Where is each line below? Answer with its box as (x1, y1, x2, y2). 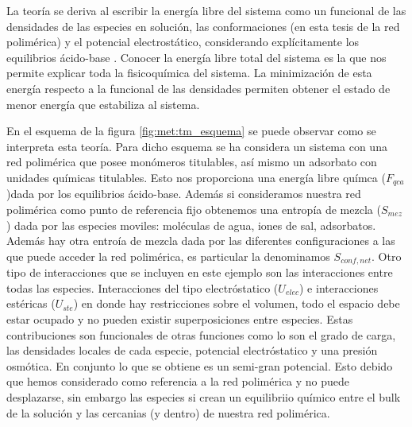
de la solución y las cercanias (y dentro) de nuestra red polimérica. (6, 404, 330, 421)
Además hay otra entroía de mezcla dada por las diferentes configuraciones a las (6, 232, 395, 249)
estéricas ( (6, 295, 56, 312)
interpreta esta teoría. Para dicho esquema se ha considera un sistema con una (6, 138, 387, 154)
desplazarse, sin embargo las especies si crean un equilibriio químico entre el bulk (6, 388, 401, 405)
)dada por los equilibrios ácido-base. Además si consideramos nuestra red (6, 185, 361, 202)
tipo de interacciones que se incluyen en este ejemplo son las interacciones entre (6, 264, 393, 281)
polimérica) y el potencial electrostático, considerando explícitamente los (6, 33, 360, 50)
